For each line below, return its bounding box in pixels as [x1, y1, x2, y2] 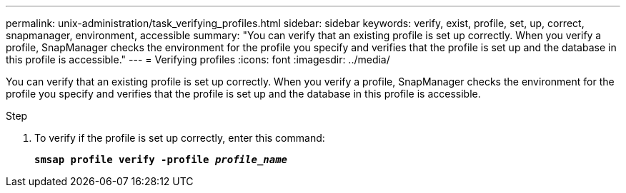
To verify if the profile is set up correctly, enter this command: [34, 132, 325, 144]
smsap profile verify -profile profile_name [34, 154, 288, 165]
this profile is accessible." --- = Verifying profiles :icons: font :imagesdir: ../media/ [6, 53, 390, 66]
